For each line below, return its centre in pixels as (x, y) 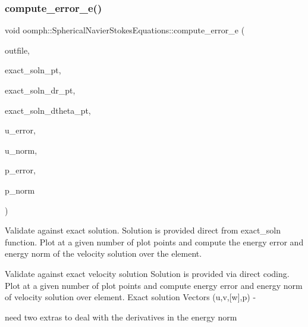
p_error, (20, 170)
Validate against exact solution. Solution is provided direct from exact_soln (143, 230)
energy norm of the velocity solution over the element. (103, 253)
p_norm (20, 190)
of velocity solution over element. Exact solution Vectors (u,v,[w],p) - (131, 297)
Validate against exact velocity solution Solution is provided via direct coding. (147, 273)
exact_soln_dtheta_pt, (48, 110)
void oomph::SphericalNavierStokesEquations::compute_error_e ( (125, 30)
